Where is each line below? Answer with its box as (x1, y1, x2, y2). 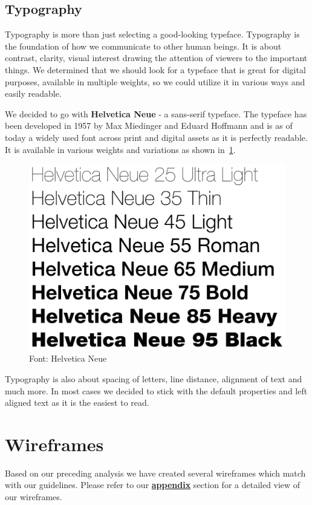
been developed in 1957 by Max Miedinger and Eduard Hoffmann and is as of (5, 119, 293, 132)
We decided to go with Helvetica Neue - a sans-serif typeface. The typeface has (5, 107, 307, 120)
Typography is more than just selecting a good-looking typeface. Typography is (5, 28, 300, 41)
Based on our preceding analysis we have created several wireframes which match (5, 466, 306, 479)
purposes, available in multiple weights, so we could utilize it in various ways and (5, 75, 305, 88)
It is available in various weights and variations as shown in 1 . (5, 143, 236, 155)
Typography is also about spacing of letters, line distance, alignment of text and (5, 372, 302, 385)
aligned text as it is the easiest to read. (5, 396, 149, 409)
